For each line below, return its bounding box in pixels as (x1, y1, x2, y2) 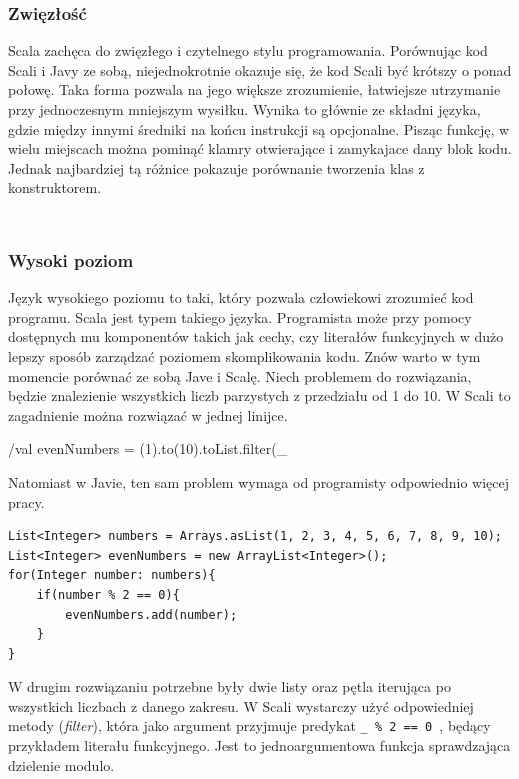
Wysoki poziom (8, 247, 134, 272)
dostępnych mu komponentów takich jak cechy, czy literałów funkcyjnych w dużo (8, 326, 504, 347)
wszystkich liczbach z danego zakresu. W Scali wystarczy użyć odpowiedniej (8, 695, 474, 716)
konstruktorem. (8, 177, 102, 198)
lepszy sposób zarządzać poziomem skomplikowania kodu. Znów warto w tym (8, 345, 481, 366)
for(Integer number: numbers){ (8, 568, 216, 583)
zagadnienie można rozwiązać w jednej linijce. (8, 404, 288, 425)
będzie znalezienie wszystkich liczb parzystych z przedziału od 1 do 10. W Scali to (8, 385, 511, 406)
